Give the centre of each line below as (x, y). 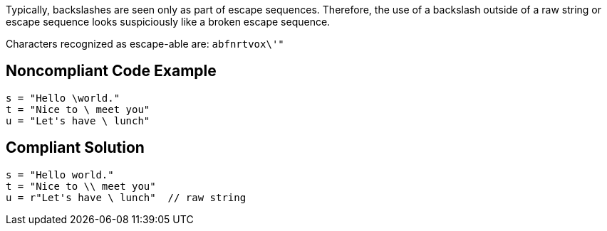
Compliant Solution (75, 148)
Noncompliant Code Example (111, 71)
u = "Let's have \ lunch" (78, 120)
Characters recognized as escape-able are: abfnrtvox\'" (145, 44)
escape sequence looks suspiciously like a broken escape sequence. (168, 22)
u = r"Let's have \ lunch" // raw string (126, 197)
